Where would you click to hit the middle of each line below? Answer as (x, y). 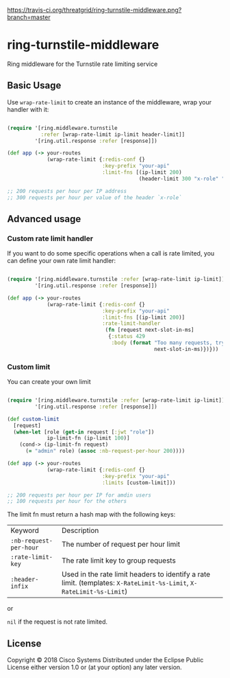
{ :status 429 (127, 337)
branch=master (29, 17)
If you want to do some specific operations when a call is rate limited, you (111, 253)
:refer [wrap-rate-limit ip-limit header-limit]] (113, 134)
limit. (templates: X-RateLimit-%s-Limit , (125, 583)
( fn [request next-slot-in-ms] (150, 330)
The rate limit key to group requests (118, 561)
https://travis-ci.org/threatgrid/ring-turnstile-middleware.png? (94, 10)
